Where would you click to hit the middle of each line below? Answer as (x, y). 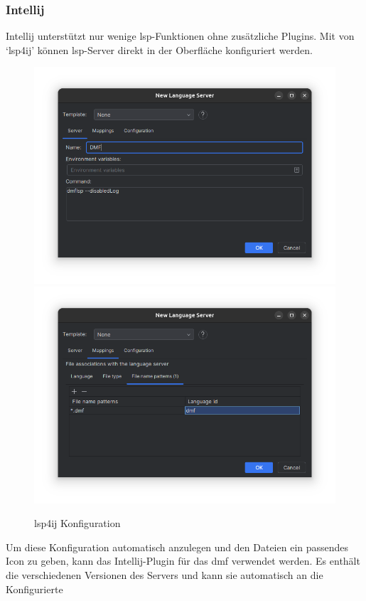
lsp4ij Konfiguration (77, 523)
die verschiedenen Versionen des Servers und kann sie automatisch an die (165, 574)
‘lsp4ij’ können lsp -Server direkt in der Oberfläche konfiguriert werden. (159, 49)
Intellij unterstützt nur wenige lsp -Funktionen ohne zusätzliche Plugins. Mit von (180, 36)
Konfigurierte (34, 589)
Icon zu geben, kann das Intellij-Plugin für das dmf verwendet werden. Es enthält (183, 561)
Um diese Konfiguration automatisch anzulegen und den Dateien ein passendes (177, 547)
